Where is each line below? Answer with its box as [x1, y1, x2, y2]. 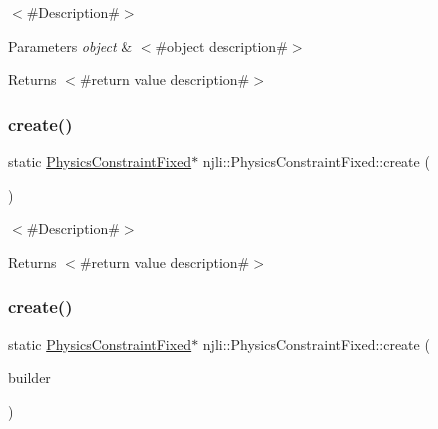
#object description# [155, 35, 288, 56]
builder [8, 367, 51, 388]
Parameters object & [8, 35, 133, 56]
